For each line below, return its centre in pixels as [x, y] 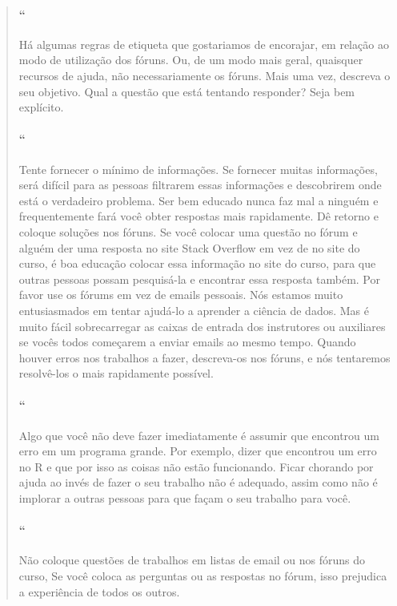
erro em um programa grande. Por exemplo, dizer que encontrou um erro [198, 451]
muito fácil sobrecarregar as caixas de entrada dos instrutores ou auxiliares [202, 326]
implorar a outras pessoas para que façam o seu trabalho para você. [185, 498]
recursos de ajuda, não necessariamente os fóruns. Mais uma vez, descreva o [205, 75]
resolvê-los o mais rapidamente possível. [116, 373]
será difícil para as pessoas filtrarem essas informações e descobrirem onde [200, 185]
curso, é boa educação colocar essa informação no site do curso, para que [197, 263]
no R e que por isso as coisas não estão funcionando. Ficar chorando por [196, 466]
